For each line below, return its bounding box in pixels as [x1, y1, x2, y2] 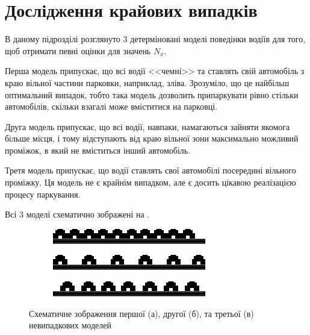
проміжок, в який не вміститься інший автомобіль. [5, 143, 191, 156]
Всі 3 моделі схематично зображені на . [5, 208, 150, 221]
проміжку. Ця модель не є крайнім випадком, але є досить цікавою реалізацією [5, 176, 296, 189]
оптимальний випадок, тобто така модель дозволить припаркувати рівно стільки [5, 88, 299, 101]
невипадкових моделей [29, 319, 111, 331]
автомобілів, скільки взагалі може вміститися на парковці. [5, 100, 218, 113]
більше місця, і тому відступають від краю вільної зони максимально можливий [5, 132, 299, 145]
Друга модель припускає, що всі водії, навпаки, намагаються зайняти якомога [5, 120, 290, 133]
